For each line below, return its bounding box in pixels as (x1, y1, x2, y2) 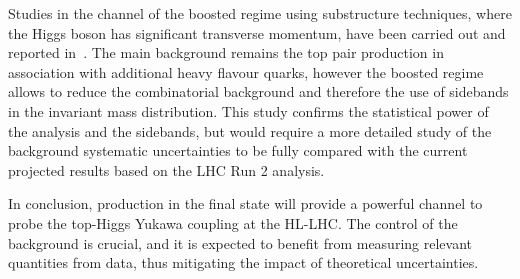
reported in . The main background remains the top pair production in (8, 42, 444, 63)
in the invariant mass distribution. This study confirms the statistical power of (8, 100, 489, 121)
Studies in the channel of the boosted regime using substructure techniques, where (8, 3, 512, 23)
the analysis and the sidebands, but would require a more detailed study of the (8, 120, 492, 141)
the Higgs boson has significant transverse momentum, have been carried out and (8, 22, 506, 43)
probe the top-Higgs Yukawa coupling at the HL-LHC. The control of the (8, 212, 458, 233)
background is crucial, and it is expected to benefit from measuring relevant (8, 232, 472, 253)
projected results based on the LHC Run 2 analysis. (8, 159, 325, 180)
